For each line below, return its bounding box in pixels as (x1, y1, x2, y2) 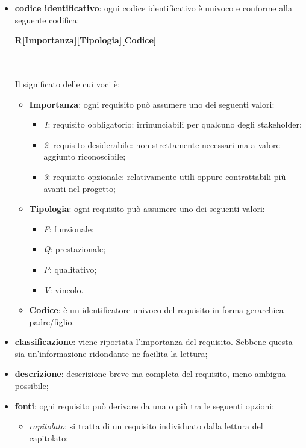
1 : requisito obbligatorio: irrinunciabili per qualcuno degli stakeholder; (43, 118, 302, 131)
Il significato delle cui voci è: (14, 77, 120, 90)
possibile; (14, 379, 49, 392)
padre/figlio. (29, 315, 75, 328)
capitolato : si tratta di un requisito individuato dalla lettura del (29, 420, 263, 432)
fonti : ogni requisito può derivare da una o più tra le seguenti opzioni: (14, 399, 275, 412)
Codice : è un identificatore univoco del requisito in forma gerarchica (29, 303, 284, 316)
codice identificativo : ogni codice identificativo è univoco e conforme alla (14, 2, 293, 14)
